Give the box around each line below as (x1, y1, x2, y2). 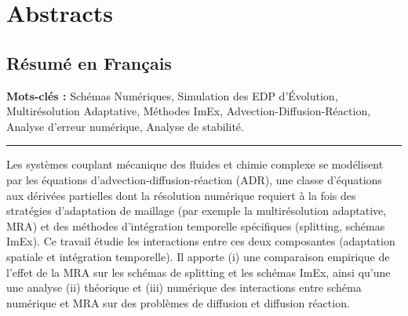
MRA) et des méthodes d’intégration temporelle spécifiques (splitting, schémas (6, 217, 385, 234)
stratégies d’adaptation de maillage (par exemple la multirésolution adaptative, (6, 202, 387, 219)
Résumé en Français (6, 50, 172, 74)
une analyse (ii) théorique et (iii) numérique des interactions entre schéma (6, 279, 362, 296)
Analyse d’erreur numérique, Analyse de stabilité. (6, 118, 244, 134)
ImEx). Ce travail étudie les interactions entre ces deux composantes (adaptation (6, 233, 395, 249)
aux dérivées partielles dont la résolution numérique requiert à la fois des (6, 187, 356, 203)
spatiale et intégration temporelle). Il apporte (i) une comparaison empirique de (6, 248, 390, 264)
